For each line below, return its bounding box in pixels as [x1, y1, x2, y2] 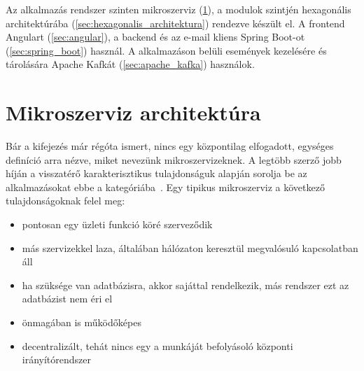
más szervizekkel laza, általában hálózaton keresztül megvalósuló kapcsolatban [22, 240, 358, 255]
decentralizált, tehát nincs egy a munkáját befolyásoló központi [22, 338, 293, 353]
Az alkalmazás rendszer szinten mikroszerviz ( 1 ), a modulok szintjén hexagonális [6, 2, 351, 16]
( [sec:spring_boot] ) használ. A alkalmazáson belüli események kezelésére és [6, 43, 327, 57]
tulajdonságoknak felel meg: [6, 193, 125, 208]
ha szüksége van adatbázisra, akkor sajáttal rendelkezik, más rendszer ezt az [22, 277, 349, 292]
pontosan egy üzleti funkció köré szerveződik [22, 217, 213, 232]
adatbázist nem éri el [22, 291, 113, 306]
